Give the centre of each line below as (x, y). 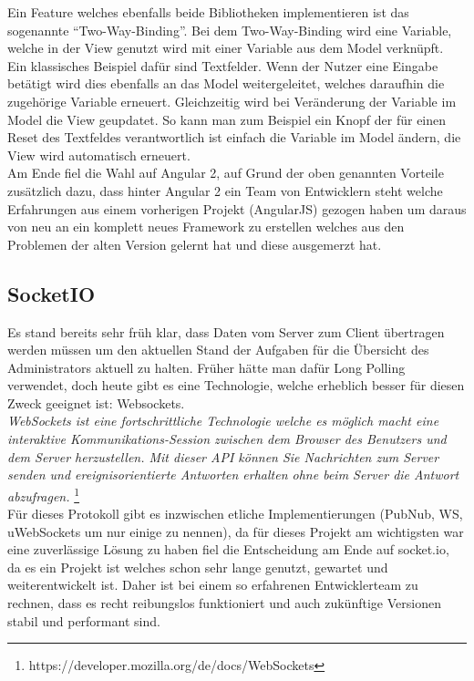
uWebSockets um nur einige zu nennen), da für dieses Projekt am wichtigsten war (236, 531)
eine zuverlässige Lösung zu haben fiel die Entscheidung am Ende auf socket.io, (228, 549)
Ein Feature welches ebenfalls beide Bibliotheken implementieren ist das (208, 12)
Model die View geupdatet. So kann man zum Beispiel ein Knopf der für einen (227, 119)
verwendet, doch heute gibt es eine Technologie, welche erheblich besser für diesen (236, 385)
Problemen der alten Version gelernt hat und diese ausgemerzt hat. (195, 244)
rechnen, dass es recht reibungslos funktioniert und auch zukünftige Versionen (224, 603)
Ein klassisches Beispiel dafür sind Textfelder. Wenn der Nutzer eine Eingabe (223, 65)
